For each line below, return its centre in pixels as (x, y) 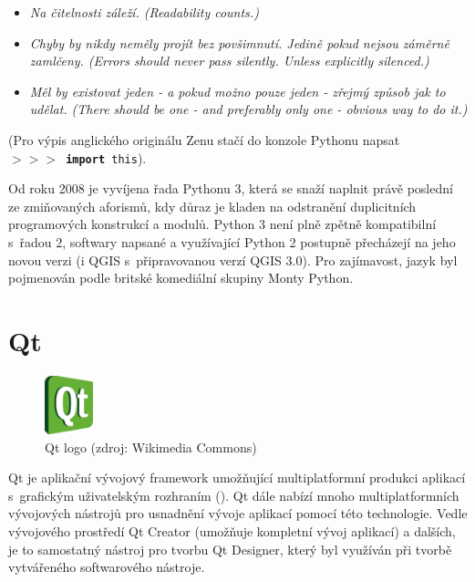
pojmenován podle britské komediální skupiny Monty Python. (181, 278)
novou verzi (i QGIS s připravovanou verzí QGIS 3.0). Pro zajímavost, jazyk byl (233, 260)
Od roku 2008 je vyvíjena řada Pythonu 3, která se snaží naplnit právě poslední (231, 188)
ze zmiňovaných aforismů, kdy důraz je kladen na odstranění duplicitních (212, 206)
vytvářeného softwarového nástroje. (107, 567)
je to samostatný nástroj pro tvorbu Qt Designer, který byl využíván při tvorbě (230, 549)
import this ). (106, 157)
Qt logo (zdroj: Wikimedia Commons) (151, 447)
